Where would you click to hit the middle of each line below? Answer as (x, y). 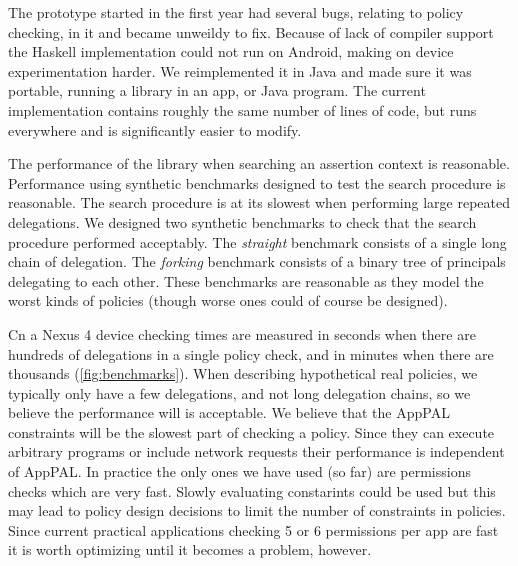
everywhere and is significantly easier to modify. (155, 129)
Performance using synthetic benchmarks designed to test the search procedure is (257, 182)
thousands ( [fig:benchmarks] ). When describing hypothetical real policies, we (243, 373)
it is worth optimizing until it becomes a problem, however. (190, 549)
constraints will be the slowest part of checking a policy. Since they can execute (251, 431)
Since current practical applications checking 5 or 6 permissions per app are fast (253, 529)
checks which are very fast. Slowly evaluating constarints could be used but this (252, 490)
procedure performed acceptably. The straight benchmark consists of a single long (257, 241)
